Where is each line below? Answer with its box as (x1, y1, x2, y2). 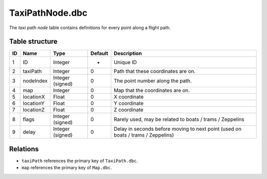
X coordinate (114, 94, 144, 101)
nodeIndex (23, 77, 48, 84)
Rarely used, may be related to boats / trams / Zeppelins (114, 116, 245, 123)
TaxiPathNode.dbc (9, 7, 88, 18)
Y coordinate (114, 100, 144, 107)
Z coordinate (114, 107, 143, 113)
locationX (23, 94, 45, 101)
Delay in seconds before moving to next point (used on (114, 126, 242, 133)
